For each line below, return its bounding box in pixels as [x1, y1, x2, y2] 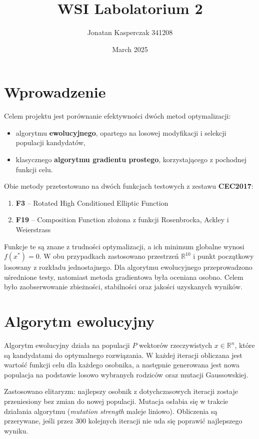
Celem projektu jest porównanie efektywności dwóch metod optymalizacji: [4, 111, 231, 121]
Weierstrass [15, 224, 51, 234]
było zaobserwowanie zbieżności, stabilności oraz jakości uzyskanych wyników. [4, 281, 242, 292]
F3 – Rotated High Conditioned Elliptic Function [15, 197, 168, 208]
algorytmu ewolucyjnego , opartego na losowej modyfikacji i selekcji [15, 127, 226, 138]
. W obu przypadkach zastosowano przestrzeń [39, 251, 179, 261]
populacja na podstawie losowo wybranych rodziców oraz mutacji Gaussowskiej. [4, 369, 248, 379]
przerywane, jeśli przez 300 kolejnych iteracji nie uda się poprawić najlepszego [4, 415, 242, 426]
